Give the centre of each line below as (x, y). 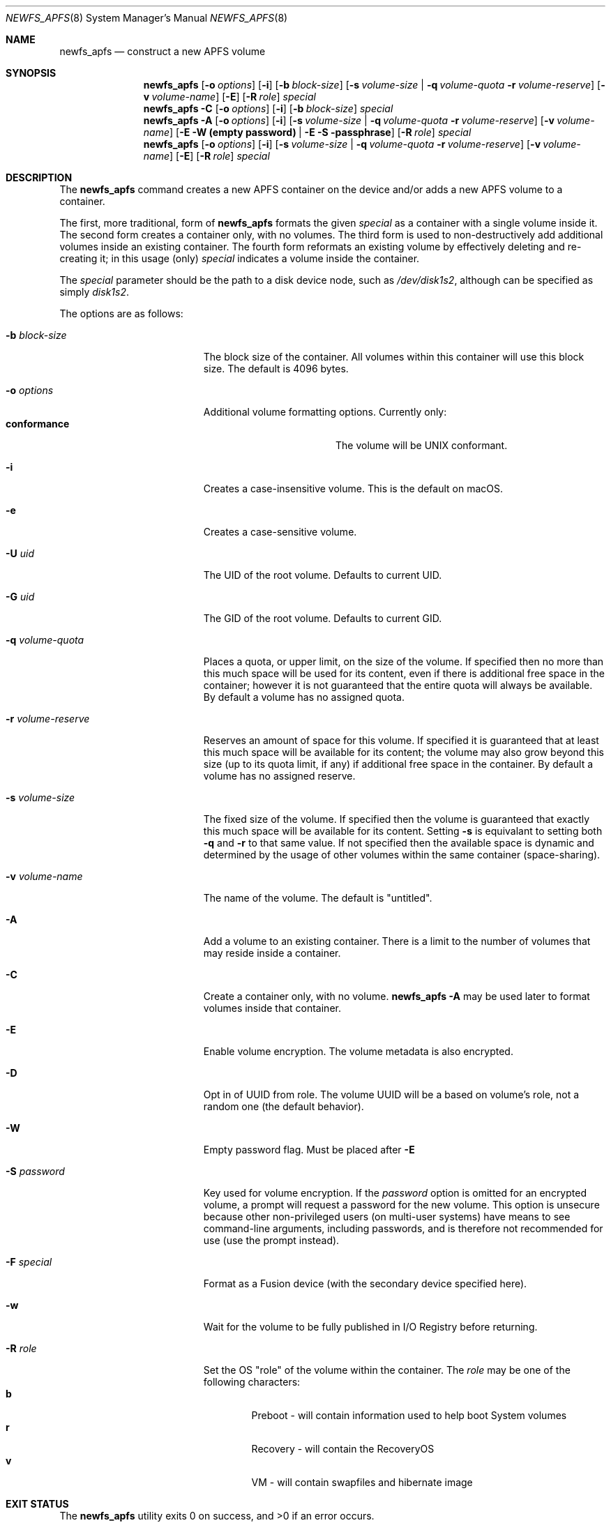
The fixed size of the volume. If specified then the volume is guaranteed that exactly (397, 819)
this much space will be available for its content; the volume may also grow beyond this (403, 752)
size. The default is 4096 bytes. (276, 369)
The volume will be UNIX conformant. (422, 445)
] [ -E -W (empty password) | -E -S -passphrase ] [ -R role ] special (320, 132)
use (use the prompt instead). (271, 1240)
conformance (38, 424)
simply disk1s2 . (94, 292)
